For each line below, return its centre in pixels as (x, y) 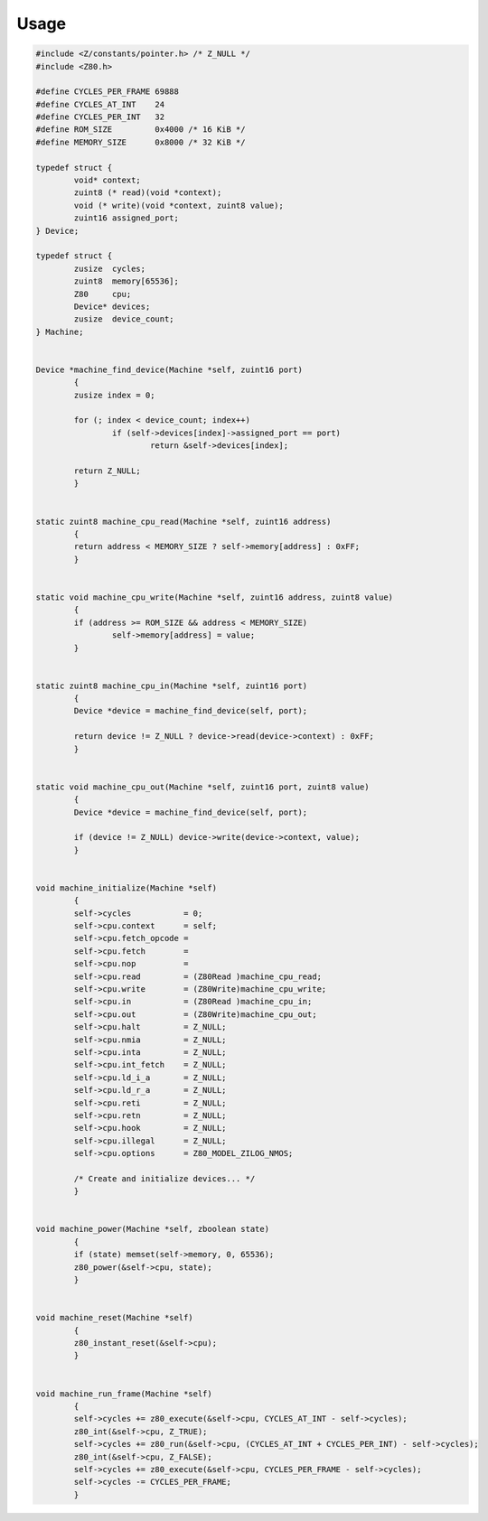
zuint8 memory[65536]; (127, 281)
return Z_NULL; (108, 471)
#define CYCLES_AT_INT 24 (100, 104)
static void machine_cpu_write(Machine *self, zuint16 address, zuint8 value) (214, 597)
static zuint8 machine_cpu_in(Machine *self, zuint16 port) (172, 686)
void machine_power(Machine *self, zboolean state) (153, 1229)
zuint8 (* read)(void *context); (148, 193)
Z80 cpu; (103, 294)
